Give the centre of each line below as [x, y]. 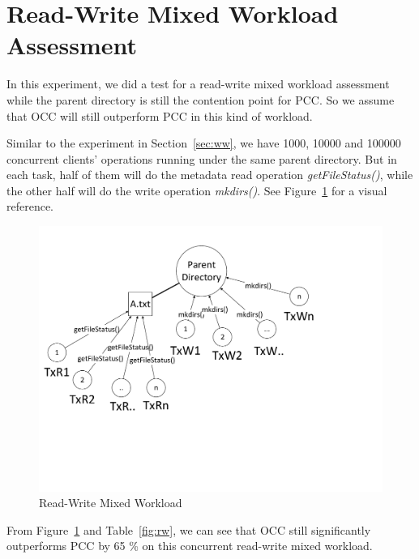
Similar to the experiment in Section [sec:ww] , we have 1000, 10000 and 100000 [204, 143]
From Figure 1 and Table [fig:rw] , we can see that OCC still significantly [189, 529]
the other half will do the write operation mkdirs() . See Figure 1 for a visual [197, 190]
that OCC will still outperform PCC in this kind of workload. [160, 115]
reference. [30, 206]
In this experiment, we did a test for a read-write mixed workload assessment [198, 84]
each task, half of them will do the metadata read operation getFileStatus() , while [210, 175]
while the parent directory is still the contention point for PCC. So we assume [201, 99]
